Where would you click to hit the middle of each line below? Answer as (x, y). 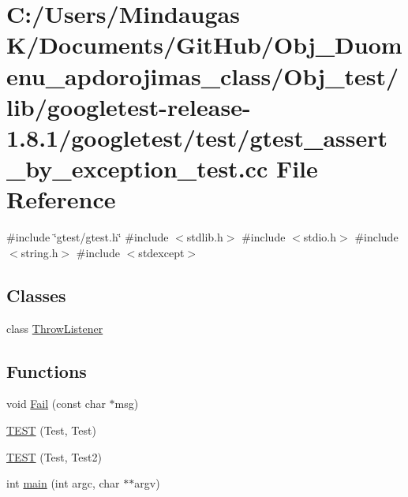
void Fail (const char (56, 404)
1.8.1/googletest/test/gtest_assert (197, 137)
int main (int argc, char (63, 483)
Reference (61, 199)
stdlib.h (205, 237)
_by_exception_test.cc (137, 168)
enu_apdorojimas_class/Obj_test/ (203, 75)
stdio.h (320, 237)
